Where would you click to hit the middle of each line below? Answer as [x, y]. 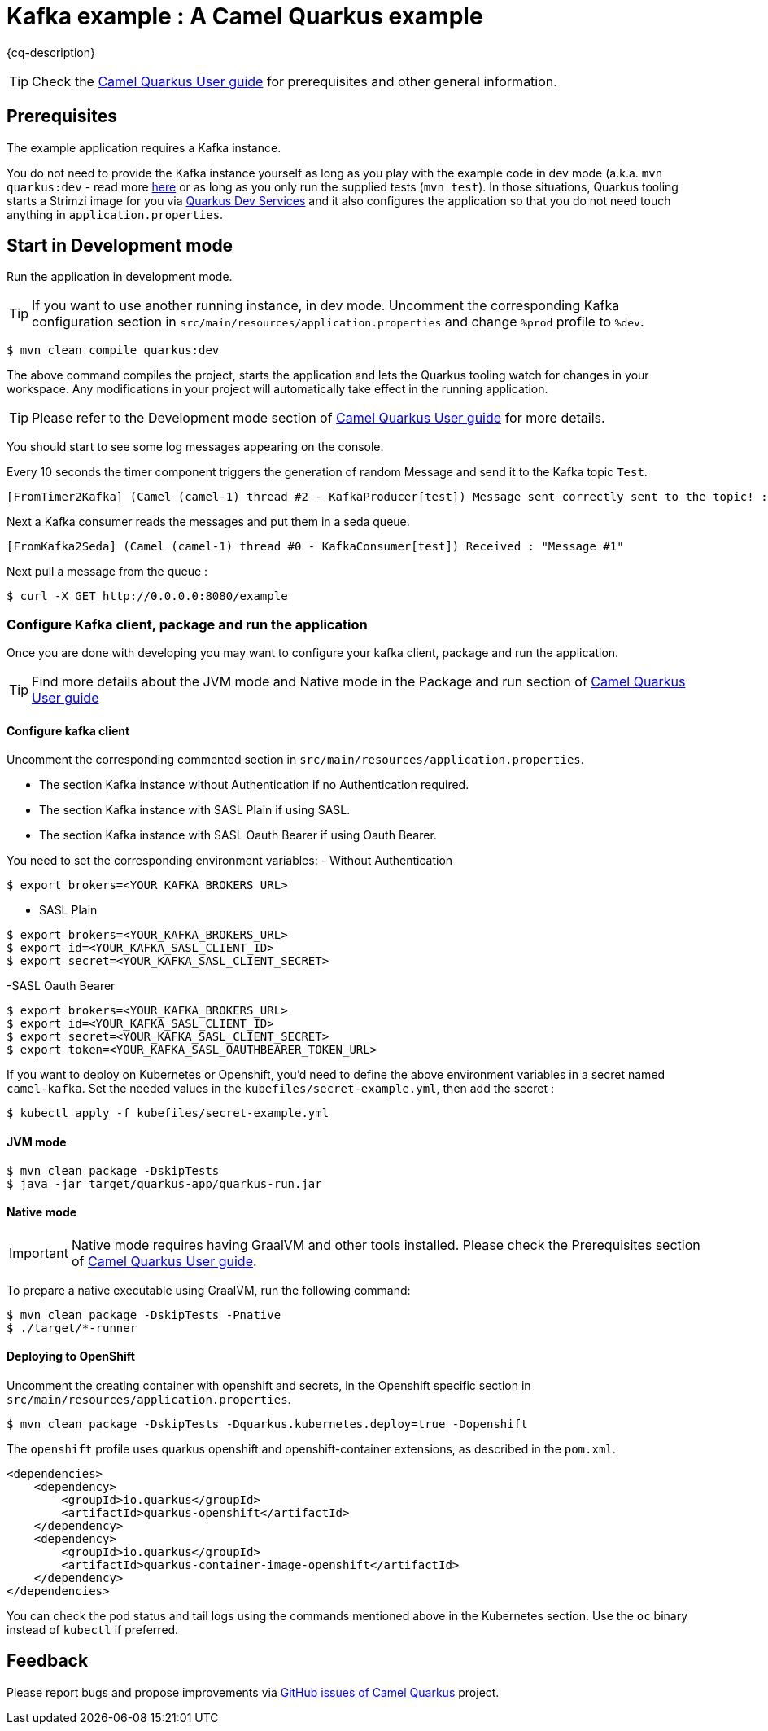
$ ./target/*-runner [72, 1328]
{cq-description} [51, 52]
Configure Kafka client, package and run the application [187, 624]
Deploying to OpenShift [71, 1356]
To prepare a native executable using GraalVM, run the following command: [209, 1290]
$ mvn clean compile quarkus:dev [113, 351]
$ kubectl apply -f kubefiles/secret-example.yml [168, 1113]
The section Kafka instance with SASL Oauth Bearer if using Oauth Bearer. [238, 835]
